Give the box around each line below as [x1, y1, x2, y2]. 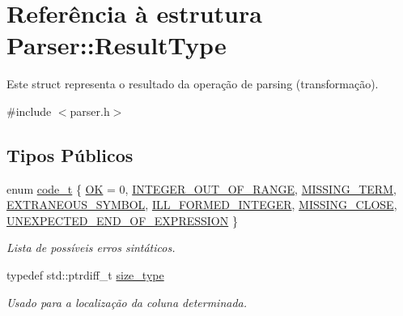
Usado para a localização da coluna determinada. [6, 293, 248, 310]
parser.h [70, 102, 110, 119]
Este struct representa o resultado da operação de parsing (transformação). [6, 75, 379, 92]
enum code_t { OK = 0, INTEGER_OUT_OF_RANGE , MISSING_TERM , [6, 180, 397, 197]
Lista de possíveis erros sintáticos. [6, 239, 176, 256]
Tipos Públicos [6, 142, 134, 167]
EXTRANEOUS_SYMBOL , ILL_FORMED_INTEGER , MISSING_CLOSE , [6, 196, 397, 213]
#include [6, 102, 52, 119]
